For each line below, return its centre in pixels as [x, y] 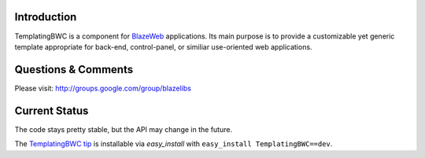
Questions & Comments [74, 70]
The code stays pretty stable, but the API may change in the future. [123, 129]
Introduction [46, 17]
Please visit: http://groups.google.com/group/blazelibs [103, 88]
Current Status [52, 110]
